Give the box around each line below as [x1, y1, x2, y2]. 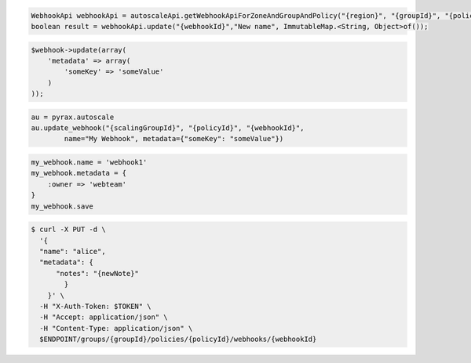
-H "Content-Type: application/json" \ [39, 324, 193, 332]
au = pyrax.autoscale [31, 112, 115, 122]
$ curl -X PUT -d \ [31, 225, 106, 234]
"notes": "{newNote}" [56, 269, 139, 278]
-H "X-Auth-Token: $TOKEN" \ [39, 302, 152, 310]
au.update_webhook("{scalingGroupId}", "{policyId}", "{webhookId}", [31, 124, 305, 132]
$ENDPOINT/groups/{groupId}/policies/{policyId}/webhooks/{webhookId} [39, 335, 317, 344]
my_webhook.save [31, 201, 94, 211]
